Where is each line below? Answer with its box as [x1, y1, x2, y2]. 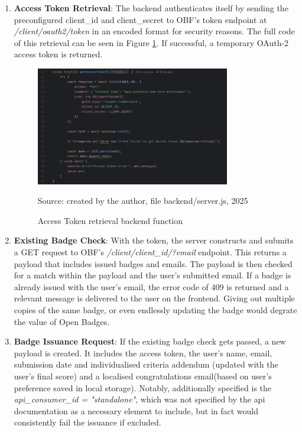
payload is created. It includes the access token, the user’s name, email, [14, 346, 272, 359]
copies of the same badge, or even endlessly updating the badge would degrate [14, 304, 297, 316]
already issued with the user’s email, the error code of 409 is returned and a [14, 280, 289, 293]
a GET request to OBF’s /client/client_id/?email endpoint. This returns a [14, 246, 287, 258]
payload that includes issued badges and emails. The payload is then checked [14, 257, 293, 269]
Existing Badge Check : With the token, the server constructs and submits [14, 234, 294, 246]
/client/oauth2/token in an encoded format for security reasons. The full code [14, 25, 295, 37]
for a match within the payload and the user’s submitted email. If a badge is [14, 269, 291, 281]
